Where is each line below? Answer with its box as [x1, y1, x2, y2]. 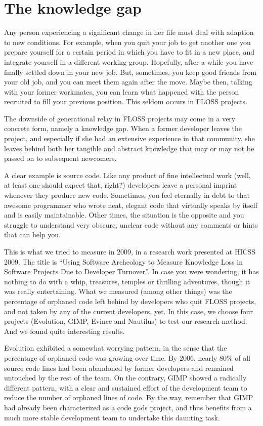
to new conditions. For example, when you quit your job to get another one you [4, 36, 251, 47]
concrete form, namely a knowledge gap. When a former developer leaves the [4, 123, 242, 134]
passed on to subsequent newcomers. [4, 153, 117, 163]
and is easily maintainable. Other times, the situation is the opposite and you [4, 209, 244, 220]
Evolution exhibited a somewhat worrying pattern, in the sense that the [4, 343, 227, 353]
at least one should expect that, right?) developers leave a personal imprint [4, 180, 237, 190]
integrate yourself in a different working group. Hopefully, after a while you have [4, 56, 253, 67]
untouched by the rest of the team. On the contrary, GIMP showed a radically [4, 372, 247, 383]
